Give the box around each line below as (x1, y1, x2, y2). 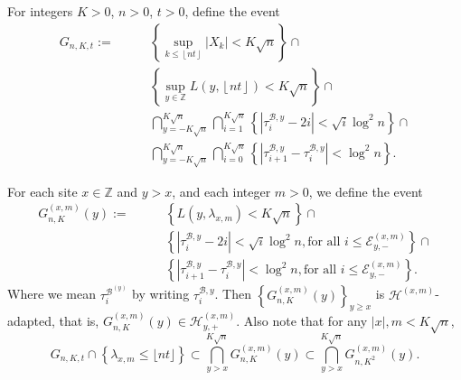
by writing (132, 284, 190, 303)
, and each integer (172, 181, 271, 200)
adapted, (7, 311, 55, 330)
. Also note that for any (236, 311, 368, 330)
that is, (59, 311, 99, 330)
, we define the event (308, 181, 423, 200)
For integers (7, 2, 73, 20)
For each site (7, 181, 78, 200)
